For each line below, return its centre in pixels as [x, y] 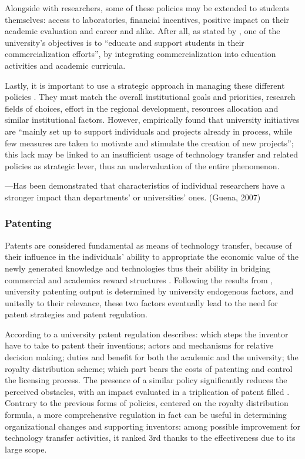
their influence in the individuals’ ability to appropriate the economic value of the [152, 257]
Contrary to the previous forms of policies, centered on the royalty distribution [147, 403]
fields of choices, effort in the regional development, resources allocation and [142, 108]
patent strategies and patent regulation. [76, 314]
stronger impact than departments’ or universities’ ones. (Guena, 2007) [133, 197]
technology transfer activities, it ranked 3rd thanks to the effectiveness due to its [150, 438]
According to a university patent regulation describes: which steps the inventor [147, 334]
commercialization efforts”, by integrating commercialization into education [140, 54]
